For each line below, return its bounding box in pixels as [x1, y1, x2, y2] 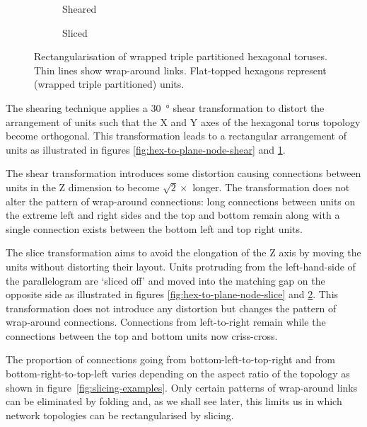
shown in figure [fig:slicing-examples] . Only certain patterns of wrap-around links [6, 380, 358, 394]
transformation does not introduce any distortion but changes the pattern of [6, 300, 337, 315]
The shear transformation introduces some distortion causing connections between [6, 166, 361, 181]
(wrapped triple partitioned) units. [34, 76, 185, 91]
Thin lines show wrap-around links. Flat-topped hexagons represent [34, 62, 327, 77]
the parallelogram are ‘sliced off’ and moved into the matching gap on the [6, 273, 325, 287]
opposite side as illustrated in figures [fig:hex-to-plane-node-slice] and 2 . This [6, 287, 339, 302]
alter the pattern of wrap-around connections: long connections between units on [6, 193, 356, 208]
